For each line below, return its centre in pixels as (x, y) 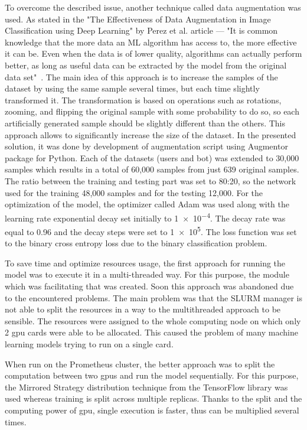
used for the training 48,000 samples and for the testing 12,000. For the (134, 192)
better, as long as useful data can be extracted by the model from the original (146, 65)
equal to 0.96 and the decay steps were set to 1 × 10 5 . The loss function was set (151, 230)
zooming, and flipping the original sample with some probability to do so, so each (152, 111)
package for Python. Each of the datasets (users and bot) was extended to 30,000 (152, 157)
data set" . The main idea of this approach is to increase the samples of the (141, 76)
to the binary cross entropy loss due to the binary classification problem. (136, 243)
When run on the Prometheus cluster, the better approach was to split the (140, 364)
